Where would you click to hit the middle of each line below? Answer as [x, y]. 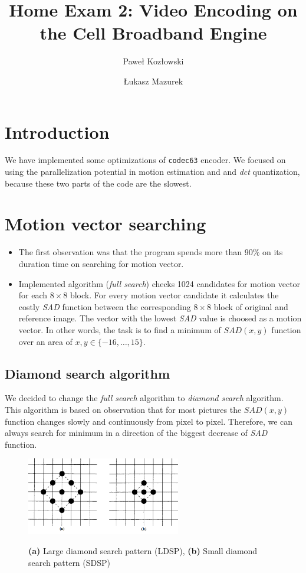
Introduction [57, 131]
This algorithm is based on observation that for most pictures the [123, 409]
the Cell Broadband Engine [153, 33]
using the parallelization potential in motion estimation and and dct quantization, [152, 172]
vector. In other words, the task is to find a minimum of [120, 329]
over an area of [45, 341]
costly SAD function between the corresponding [105, 306]
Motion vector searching [106, 224]
